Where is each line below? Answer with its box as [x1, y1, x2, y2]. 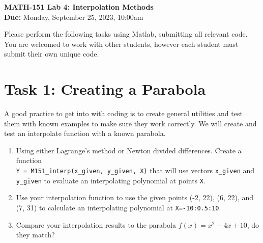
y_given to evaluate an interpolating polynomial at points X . [16, 175, 206, 185]
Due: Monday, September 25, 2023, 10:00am [4, 11, 143, 22]
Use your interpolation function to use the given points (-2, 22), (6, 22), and [16, 192, 254, 203]
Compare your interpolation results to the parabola [16, 219, 177, 230]
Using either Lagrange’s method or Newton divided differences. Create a [16, 145, 242, 155]
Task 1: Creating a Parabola [4, 78, 206, 99]
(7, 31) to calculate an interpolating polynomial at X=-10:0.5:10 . [16, 202, 221, 212]
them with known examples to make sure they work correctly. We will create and [4, 118, 257, 128]
